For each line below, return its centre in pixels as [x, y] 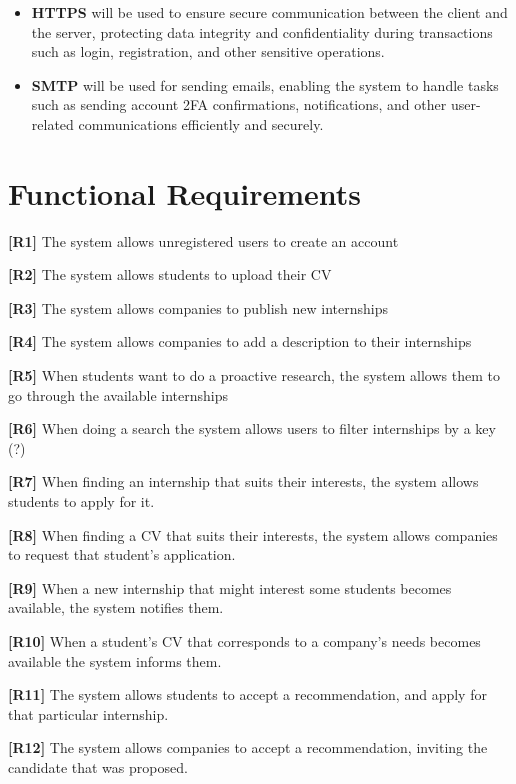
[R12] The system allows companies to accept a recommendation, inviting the [248, 747]
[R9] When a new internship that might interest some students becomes [230, 587]
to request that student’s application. [122, 554]
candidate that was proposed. [98, 766]
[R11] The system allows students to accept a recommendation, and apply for [247, 694]
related [52, 123]
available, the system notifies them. [116, 607]
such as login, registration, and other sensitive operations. [208, 51]
